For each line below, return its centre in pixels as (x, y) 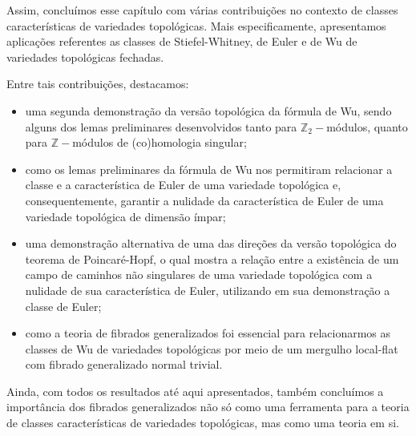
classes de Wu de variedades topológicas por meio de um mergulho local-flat (212, 348)
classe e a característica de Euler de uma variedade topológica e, (183, 185)
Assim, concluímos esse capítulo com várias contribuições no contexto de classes (202, 10)
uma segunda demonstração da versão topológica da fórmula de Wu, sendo (208, 110)
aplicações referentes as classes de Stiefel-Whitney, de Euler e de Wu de (182, 41)
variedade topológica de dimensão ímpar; (125, 216)
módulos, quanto (367, 126)
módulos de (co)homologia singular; (160, 142)
